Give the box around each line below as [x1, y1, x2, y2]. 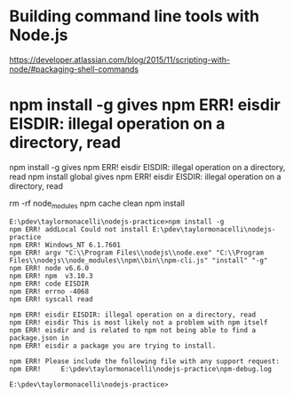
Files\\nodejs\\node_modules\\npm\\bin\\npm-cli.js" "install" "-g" [9, 255, 268, 265]
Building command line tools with [9, 6, 260, 27]
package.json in [9, 333, 69, 342]
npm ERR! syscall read [9, 294, 93, 303]
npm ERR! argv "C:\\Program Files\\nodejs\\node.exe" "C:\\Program [9, 248, 265, 257]
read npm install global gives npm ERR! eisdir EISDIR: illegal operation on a [9, 171, 282, 182]
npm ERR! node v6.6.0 [9, 263, 90, 272]
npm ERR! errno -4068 [9, 286, 90, 296]
